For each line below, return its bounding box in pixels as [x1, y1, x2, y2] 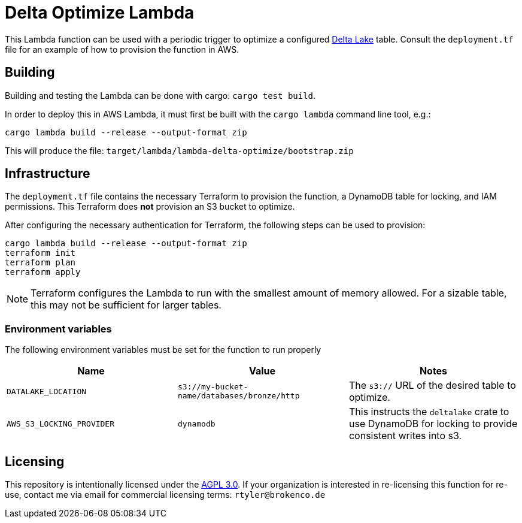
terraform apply [5, 267, 81, 277]
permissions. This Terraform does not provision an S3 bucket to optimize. [5, 201, 295, 212]
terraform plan [5, 258, 76, 268]
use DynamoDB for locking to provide [348, 418, 518, 430]
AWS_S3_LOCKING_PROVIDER [7, 419, 115, 428]
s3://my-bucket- [177, 382, 248, 392]
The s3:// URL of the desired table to [348, 379, 516, 392]
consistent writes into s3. [348, 430, 462, 442]
